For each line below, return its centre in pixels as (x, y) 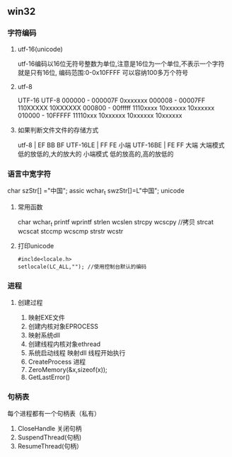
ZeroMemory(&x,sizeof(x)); (68, 369)
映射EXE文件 (46, 317)
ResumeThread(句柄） (50, 446)
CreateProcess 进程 (57, 361)
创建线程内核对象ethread (64, 344)
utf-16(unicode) (40, 49)
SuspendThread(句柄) (50, 437)
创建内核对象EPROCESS (63, 326)
